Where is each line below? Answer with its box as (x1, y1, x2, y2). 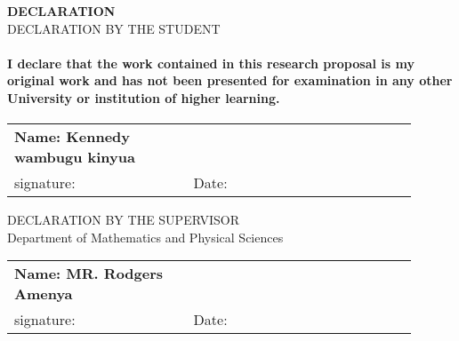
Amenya (14, 283, 73, 305)
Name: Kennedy (14, 126, 131, 147)
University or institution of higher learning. (7, 88, 280, 107)
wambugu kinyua (14, 147, 135, 168)
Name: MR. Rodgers (14, 263, 164, 284)
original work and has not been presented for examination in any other (7, 71, 453, 90)
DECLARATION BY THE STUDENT (7, 19, 221, 37)
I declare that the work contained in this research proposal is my (7, 53, 415, 72)
